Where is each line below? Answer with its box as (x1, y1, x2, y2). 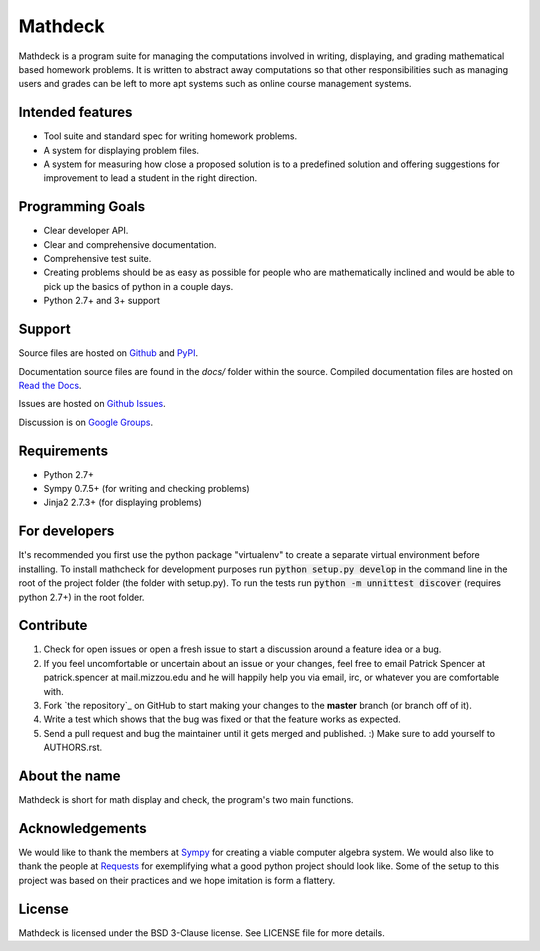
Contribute (18, 617, 88, 634)
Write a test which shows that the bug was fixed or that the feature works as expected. (43, 713, 402, 725)
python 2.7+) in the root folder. (18, 591, 145, 603)
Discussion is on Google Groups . (18, 416, 154, 428)
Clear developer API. (43, 225, 129, 237)
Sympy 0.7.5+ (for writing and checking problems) (43, 483, 250, 495)
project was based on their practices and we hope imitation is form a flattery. (18, 874, 335, 886)
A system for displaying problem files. (43, 144, 200, 156)
